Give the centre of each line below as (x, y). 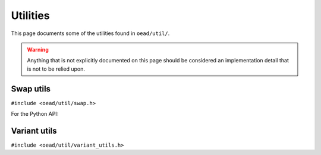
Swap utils (31, 89)
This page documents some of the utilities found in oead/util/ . (90, 33)
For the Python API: (35, 114)
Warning (38, 49)
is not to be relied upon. (56, 69)
